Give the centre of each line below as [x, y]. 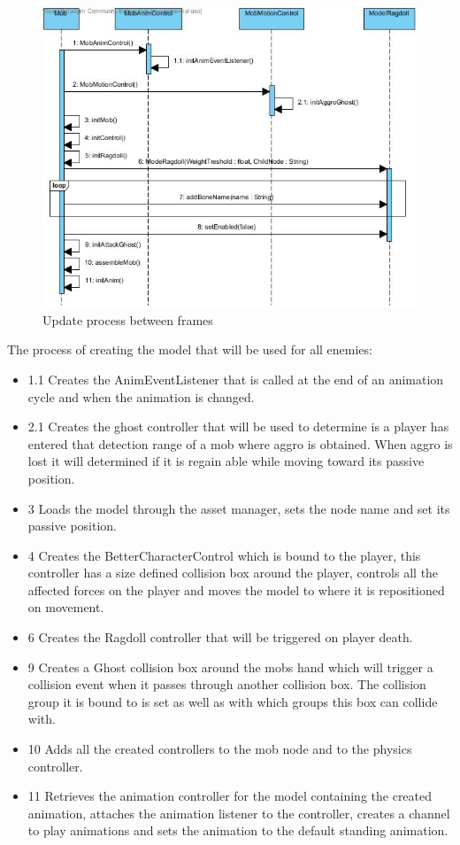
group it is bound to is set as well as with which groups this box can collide [233, 701]
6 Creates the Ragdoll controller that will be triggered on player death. [220, 637]
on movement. [66, 607]
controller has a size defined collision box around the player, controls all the [233, 573]
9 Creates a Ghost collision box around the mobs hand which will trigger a [230, 667]
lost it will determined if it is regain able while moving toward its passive [226, 461]
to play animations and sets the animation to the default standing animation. [238, 830]
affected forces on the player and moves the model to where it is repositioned [236, 589]
